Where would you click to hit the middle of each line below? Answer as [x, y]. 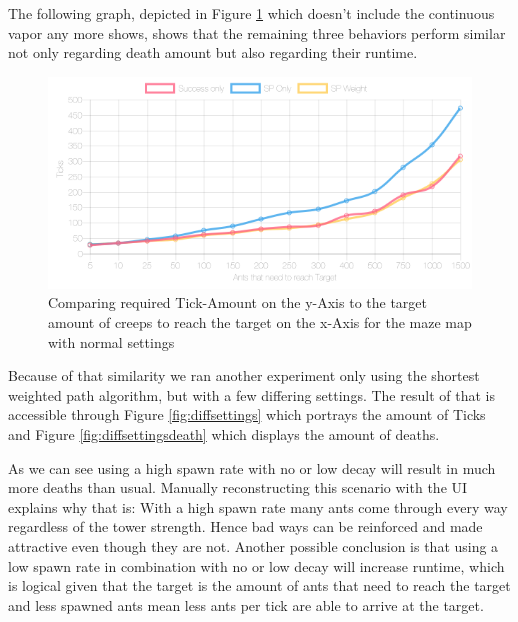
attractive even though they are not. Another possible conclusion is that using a [253, 545]
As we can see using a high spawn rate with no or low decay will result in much [252, 467]
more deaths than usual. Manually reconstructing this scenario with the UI [238, 487]
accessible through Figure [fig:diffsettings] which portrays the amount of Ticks [247, 414]
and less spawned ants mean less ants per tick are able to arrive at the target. [246, 604]
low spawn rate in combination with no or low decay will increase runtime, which [256, 565]
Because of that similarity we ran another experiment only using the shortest [244, 375]
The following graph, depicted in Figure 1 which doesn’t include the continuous [251, 13]
